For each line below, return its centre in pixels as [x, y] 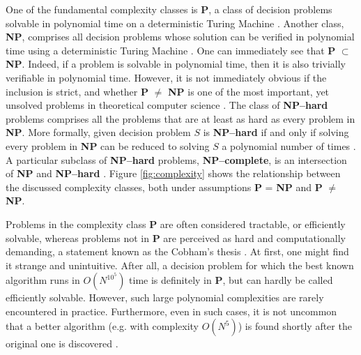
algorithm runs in [43, 280]
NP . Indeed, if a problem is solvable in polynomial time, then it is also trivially [176, 64]
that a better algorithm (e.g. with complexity [102, 326]
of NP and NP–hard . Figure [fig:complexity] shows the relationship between [173, 173]
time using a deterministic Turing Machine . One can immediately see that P [171, 50]
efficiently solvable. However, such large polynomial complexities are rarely [165, 297]
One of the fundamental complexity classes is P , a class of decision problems [169, 9]
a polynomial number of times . [289, 145]
